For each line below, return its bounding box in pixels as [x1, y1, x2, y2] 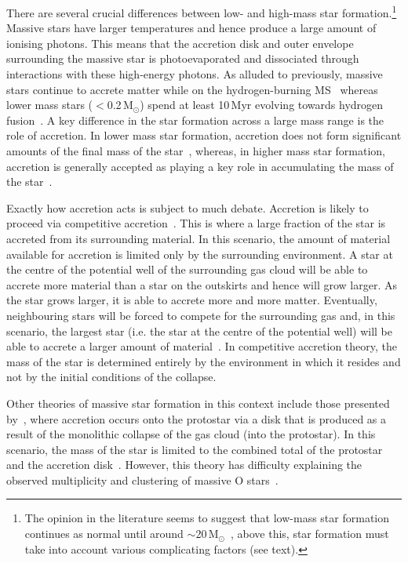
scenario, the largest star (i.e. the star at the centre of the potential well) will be [6, 322, 393, 339]
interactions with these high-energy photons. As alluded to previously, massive [6, 66, 383, 82]
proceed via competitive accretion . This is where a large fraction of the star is [6, 215, 386, 231]
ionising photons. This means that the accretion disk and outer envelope [6, 35, 354, 51]
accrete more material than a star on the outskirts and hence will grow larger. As [6, 276, 397, 292]
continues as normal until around [24, 525, 184, 542]
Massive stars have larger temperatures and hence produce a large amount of [6, 20, 377, 36]
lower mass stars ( [6, 96, 93, 113]
